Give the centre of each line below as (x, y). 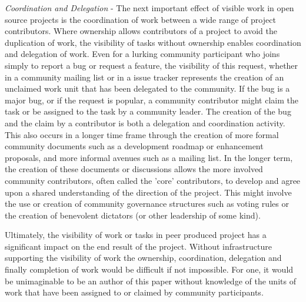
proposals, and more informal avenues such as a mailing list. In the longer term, (149, 157)
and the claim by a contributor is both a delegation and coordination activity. (145, 123)
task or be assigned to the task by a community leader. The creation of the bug (148, 111)
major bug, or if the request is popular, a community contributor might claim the (152, 100)
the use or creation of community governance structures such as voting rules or (147, 204)
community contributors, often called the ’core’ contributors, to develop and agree (153, 180)
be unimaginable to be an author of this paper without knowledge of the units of (150, 281)
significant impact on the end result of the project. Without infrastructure (138, 246)
